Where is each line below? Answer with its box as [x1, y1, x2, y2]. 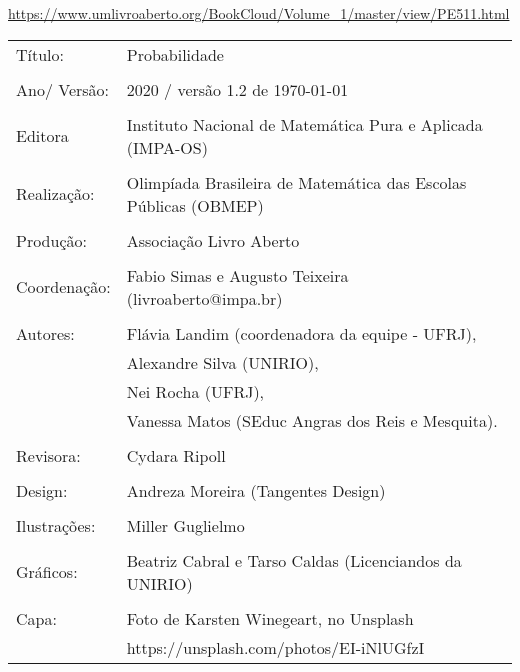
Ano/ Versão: [16, 77, 110, 101]
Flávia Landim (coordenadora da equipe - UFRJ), [126, 321, 477, 345]
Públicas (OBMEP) [126, 193, 264, 217]
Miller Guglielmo [126, 513, 245, 537]
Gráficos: [16, 560, 78, 584]
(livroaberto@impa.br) [126, 286, 283, 310]
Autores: [16, 321, 75, 345]
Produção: [16, 228, 87, 252]
